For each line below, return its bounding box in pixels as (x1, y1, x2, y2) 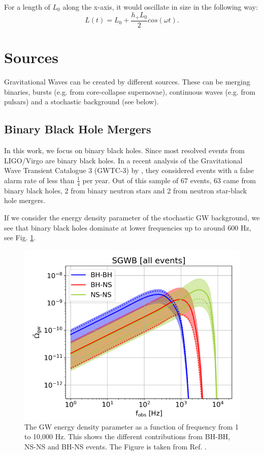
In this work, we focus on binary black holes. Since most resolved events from (4, 145, 245, 156)
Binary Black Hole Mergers (4, 121, 151, 137)
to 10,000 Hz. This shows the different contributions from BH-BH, (24, 431, 230, 442)
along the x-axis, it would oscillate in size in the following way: (62, 2, 258, 12)
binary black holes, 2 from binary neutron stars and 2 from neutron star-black (4, 185, 247, 195)
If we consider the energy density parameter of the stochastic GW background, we (4, 212, 260, 222)
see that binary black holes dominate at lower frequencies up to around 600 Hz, (4, 222, 251, 233)
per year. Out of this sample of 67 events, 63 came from (82, 175, 256, 185)
